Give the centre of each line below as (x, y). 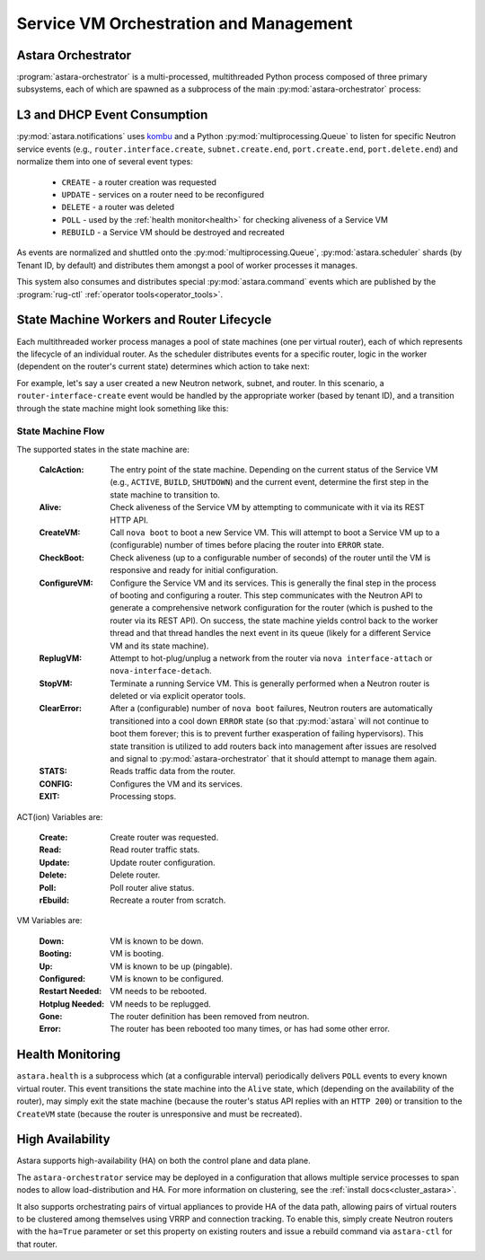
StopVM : (56, 683)
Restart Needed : (71, 991)
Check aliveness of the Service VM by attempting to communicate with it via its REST (268, 507)
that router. (37, 1244)
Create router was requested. (164, 837)
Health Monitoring (69, 1055)
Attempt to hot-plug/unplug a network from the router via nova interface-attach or (271, 658)
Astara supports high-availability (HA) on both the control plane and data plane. (163, 1161)
